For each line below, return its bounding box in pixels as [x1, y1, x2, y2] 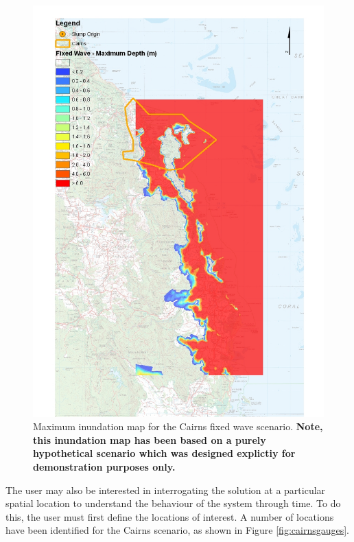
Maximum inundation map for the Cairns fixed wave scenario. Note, [33, 419, 323, 434]
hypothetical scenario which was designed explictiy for [33, 446, 296, 460]
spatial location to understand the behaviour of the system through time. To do [5, 496, 341, 510]
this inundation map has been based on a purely [33, 432, 266, 447]
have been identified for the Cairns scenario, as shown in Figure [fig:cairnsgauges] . [5, 523, 349, 537]
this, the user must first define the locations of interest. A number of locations [5, 509, 334, 523]
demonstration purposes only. [33, 460, 176, 474]
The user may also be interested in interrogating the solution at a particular [5, 482, 326, 497]
